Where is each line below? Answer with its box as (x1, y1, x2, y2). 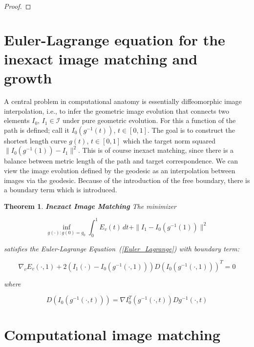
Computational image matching (4, 324, 221, 344)
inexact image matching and (4, 48, 198, 68)
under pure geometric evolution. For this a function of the (62, 115, 236, 125)
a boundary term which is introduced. (4, 184, 117, 195)
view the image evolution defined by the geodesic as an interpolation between (4, 165, 235, 176)
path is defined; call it (4, 124, 69, 135)
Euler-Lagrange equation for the (4, 29, 225, 49)
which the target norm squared (123, 135, 215, 145)
